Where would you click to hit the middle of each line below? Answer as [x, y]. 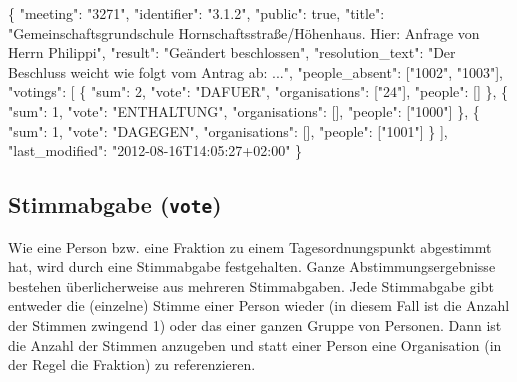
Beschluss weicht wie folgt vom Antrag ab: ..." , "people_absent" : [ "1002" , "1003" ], [255, 71]
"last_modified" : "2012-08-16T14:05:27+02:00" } [155, 150]
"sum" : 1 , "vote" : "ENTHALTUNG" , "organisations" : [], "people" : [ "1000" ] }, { [244, 110]
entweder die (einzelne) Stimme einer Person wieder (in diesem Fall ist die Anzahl [259, 305]
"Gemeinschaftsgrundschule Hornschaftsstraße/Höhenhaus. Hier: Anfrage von [244, 32]
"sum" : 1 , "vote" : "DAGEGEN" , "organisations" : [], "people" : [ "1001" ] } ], [228, 130]
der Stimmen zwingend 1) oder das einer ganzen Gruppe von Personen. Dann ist [255, 324]
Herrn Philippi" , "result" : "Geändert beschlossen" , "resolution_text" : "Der [232, 52]
